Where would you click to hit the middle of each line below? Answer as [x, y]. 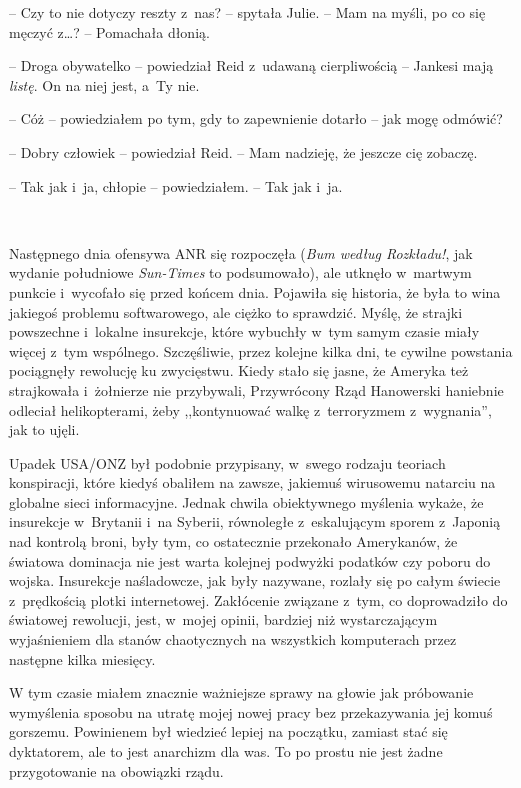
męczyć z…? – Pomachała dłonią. [109, 31]
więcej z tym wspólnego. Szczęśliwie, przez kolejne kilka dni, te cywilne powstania [261, 350]
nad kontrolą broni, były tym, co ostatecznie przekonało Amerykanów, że [233, 541]
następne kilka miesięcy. [82, 658]
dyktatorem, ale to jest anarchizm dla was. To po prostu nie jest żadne [226, 751]
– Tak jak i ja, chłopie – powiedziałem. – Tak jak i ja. [176, 185]
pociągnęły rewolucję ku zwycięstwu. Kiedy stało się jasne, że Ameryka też [239, 370]
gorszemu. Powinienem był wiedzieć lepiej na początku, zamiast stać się [228, 731]
